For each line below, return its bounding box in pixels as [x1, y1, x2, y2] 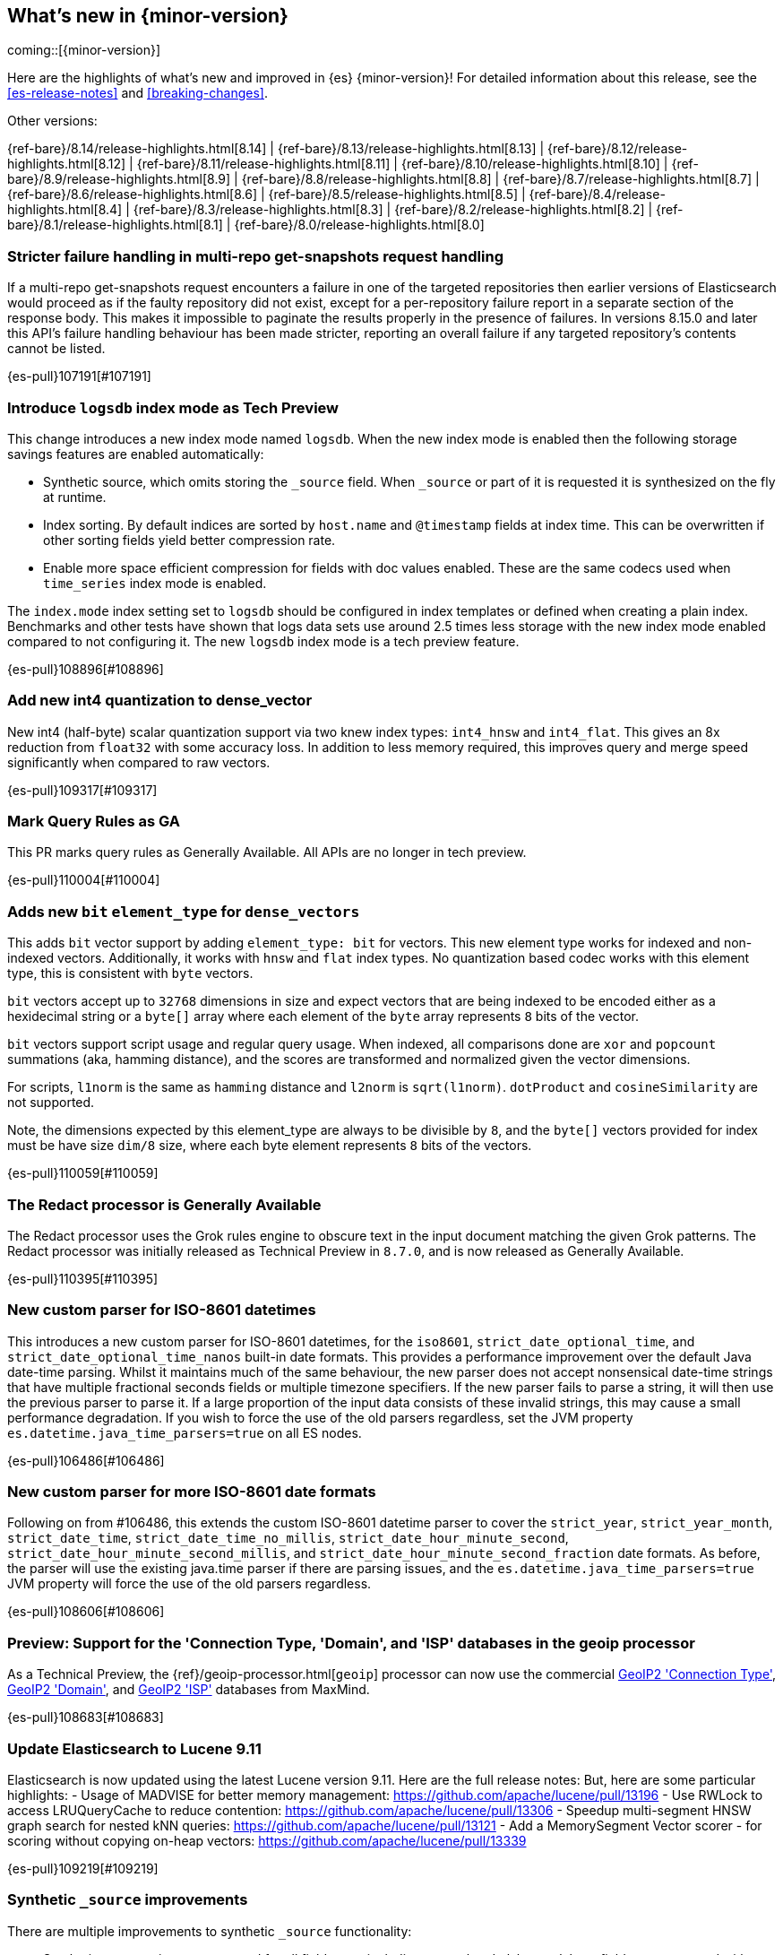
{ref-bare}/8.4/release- [529, 186, 666, 203]
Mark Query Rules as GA [7, 812, 180, 831]
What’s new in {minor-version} [7, 4, 288, 27]
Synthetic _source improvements [7, 1890, 248, 1909]
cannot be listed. [7, 341, 106, 357]
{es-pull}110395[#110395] [7, 1270, 159, 1286]
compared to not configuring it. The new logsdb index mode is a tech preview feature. [7, 633, 520, 649]
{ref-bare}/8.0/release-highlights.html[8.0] [234, 217, 485, 233]
